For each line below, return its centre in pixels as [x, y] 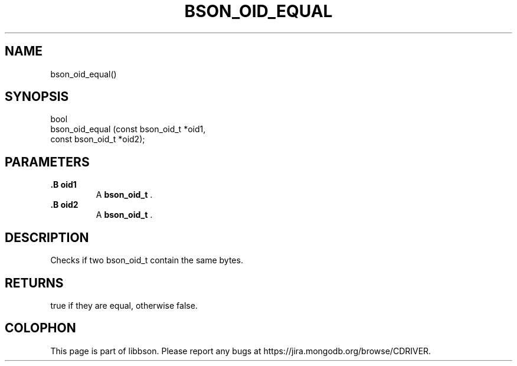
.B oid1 [63, 185]
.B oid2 [64, 205]
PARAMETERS [47, 162]
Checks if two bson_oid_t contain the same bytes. [147, 260]
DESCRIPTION [47, 237]
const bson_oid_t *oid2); [98, 139]
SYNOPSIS [37, 97]
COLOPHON [40, 328]
